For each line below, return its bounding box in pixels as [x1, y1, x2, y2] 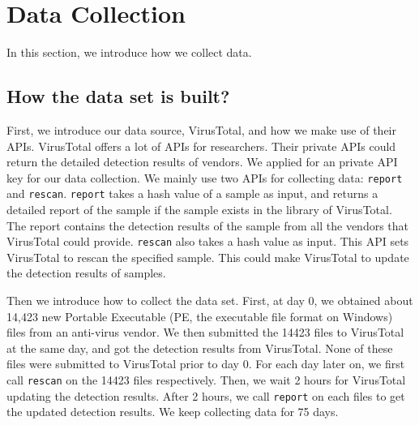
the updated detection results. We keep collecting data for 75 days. [6, 403, 339, 420]
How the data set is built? [6, 84, 230, 109]
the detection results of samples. [6, 264, 166, 281]
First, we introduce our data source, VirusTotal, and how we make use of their [6, 121, 396, 138]
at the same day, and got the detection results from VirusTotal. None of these [6, 339, 393, 356]
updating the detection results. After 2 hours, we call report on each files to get [6, 387, 405, 404]
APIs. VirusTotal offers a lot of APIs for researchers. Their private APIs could [6, 137, 396, 154]
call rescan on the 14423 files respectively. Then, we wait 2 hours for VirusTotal [6, 371, 406, 389]
